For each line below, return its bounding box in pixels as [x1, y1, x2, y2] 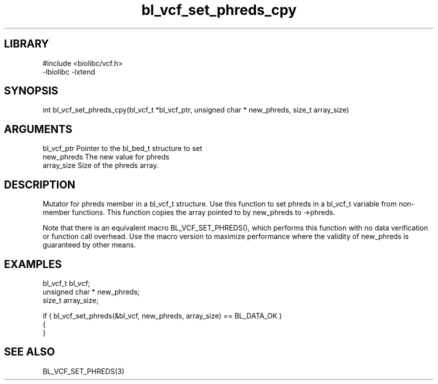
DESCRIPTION [4, 178, 75, 191]
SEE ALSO [4, 345, 55, 358]
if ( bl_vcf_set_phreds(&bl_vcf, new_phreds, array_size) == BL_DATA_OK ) [42, 311, 282, 320]
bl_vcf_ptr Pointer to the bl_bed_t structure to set [42, 144, 202, 153]
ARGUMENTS [4, 122, 72, 135]
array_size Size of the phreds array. [42, 161, 159, 170]
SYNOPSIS [4, 84, 58, 97]
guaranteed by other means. [42, 240, 136, 249]
